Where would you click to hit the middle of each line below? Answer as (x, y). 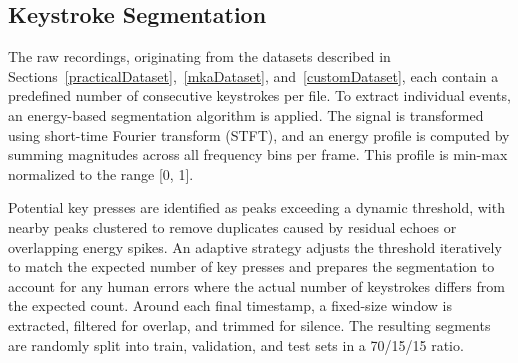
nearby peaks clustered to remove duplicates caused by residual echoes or (232, 226)
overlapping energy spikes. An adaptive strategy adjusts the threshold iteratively (255, 246)
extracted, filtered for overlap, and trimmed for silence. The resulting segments (249, 324)
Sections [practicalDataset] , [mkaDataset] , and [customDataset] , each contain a (253, 75)
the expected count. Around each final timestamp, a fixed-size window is (230, 305)
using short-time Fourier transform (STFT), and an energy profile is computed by (259, 134)
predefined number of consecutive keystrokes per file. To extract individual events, (259, 95)
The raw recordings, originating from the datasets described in (199, 56)
